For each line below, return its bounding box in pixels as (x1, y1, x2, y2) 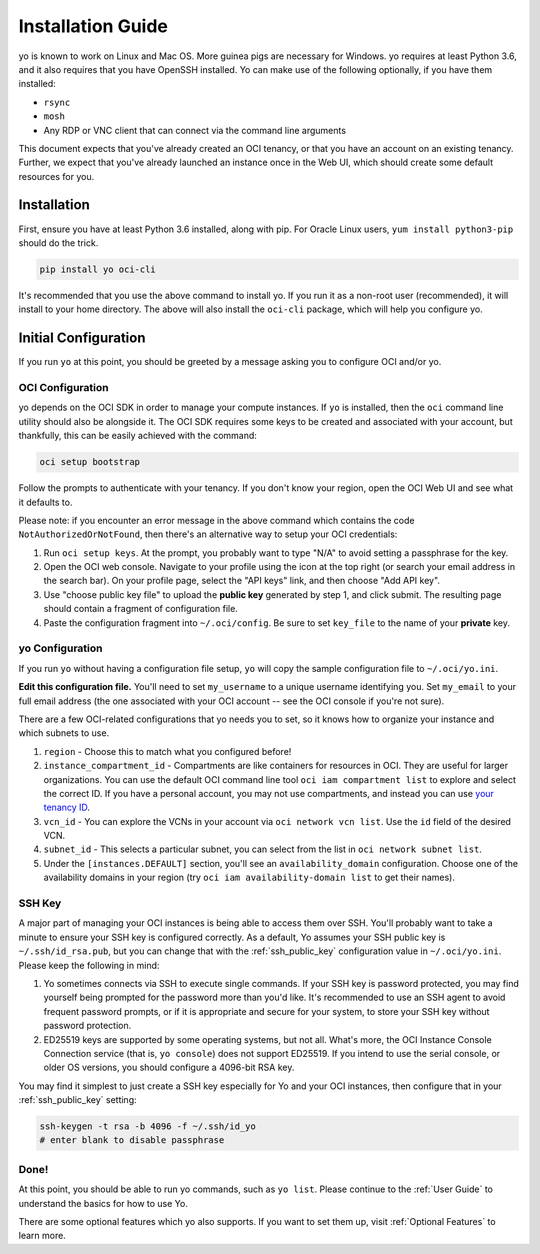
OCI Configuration (18, 381, 109, 394)
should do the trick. (18, 236, 99, 249)
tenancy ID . (43, 801, 90, 814)
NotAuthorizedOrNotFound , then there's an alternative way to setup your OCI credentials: (18, 528, 398, 540)
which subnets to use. (18, 727, 110, 739)
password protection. (43, 1020, 132, 1032)
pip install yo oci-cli (39, 263, 157, 275)
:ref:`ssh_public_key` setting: (18, 1094, 137, 1106)
